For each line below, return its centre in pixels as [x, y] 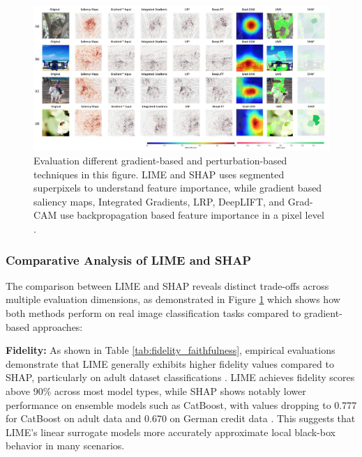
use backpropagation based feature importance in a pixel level [192, 215]
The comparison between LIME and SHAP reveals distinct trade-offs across [167, 285]
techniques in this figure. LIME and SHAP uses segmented [159, 174]
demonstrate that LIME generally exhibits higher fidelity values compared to [170, 363]
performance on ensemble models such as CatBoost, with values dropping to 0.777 [181, 404]
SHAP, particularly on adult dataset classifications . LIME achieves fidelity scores [180, 377]
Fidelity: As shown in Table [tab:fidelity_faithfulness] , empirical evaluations [171, 350]
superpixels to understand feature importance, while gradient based [178, 188]
